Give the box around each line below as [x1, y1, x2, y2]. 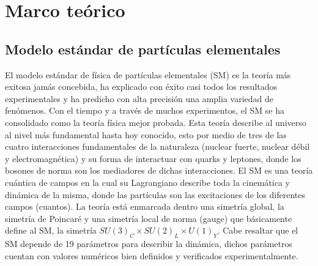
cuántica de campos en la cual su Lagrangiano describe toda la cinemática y [5, 175, 290, 188]
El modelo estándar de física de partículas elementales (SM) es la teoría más [5, 68, 291, 81]
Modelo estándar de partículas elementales [5, 39, 281, 58]
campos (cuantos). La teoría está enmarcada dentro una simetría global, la [5, 200, 284, 213]
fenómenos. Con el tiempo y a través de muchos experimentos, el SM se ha [5, 104, 284, 117]
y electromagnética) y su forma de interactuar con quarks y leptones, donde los [5, 152, 301, 164]
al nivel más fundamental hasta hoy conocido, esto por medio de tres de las [5, 128, 287, 141]
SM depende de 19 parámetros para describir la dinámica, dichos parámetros [5, 237, 292, 250]
